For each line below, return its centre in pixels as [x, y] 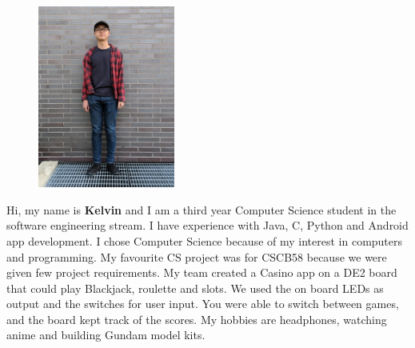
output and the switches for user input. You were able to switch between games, [203, 304]
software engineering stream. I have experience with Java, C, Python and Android [207, 225]
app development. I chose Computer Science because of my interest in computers [205, 240]
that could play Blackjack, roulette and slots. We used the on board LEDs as [195, 288]
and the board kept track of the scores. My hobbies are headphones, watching [197, 319]
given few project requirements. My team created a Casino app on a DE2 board [202, 272]
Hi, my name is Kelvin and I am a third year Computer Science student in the [202, 209]
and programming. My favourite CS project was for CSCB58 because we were [197, 256]
